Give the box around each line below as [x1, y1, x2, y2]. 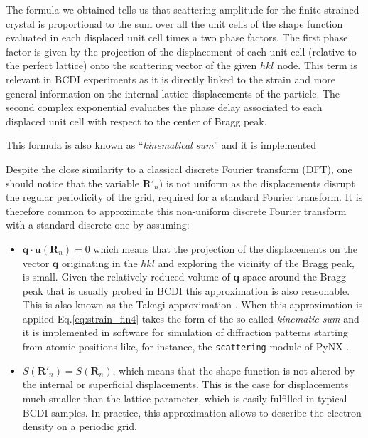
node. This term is [277, 58, 357, 73]
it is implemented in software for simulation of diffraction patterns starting [22, 325, 348, 340]
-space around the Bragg [239, 269, 347, 284]
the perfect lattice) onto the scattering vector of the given [6, 58, 257, 73]
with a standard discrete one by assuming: [6, 217, 190, 232]
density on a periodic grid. [22, 419, 137, 434]
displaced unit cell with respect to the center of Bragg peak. [6, 113, 267, 128]
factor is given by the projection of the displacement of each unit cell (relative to [6, 43, 357, 58]
